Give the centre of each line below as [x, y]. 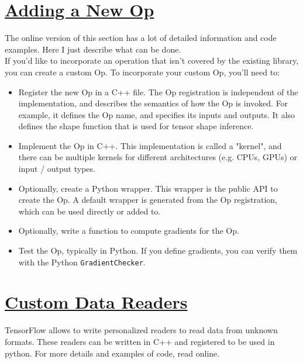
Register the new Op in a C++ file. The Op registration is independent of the [158, 91]
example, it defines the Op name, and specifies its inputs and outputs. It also [157, 114]
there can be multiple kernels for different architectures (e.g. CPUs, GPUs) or [158, 157]
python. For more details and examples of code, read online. [112, 353]
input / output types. [57, 169]
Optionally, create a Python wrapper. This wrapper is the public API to [148, 188]
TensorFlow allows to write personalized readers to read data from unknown [141, 330]
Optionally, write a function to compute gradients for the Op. [129, 231]
